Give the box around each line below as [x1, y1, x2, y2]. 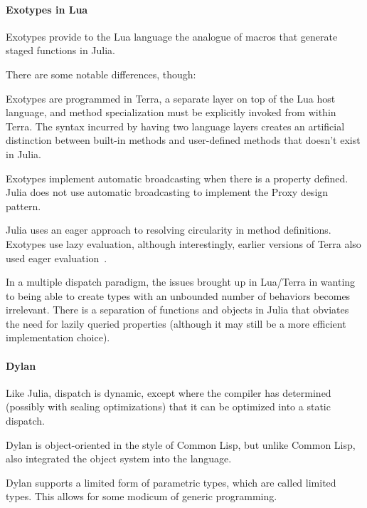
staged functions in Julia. [6, 43, 115, 58]
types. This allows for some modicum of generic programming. [6, 489, 277, 504]
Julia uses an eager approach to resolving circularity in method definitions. [6, 222, 331, 237]
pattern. [6, 198, 41, 213]
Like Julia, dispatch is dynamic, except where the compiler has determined [6, 385, 331, 400]
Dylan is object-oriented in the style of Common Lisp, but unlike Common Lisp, [6, 437, 356, 452]
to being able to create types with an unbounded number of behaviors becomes [6, 288, 351, 303]
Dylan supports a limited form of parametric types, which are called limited [6, 475, 336, 489]
